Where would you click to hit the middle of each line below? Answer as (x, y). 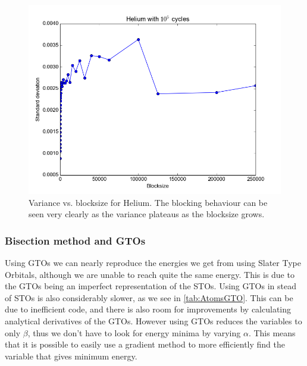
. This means (272, 332)
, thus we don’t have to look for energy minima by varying (134, 332)
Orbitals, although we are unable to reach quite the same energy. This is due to (150, 274)
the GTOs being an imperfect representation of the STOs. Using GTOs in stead (151, 286)
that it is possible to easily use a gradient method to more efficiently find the (145, 344)
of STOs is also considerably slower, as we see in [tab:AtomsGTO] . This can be (149, 297)
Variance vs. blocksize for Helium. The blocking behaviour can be (148, 202)
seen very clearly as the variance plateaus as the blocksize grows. (147, 214)
